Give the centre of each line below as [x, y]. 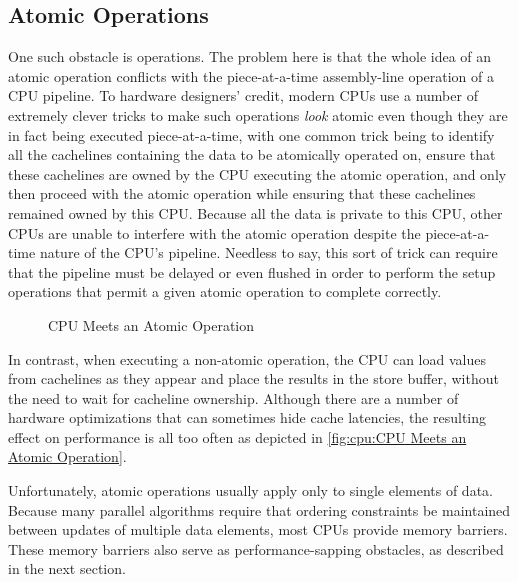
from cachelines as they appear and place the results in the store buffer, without [253, 378]
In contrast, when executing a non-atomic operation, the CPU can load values [247, 358]
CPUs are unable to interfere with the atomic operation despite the [214, 232]
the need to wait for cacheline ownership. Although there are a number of [233, 397]
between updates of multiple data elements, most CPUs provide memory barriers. [258, 529]
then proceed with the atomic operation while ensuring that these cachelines [242, 193]
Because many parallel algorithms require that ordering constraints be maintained [259, 509]
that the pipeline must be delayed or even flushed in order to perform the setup [252, 271]
